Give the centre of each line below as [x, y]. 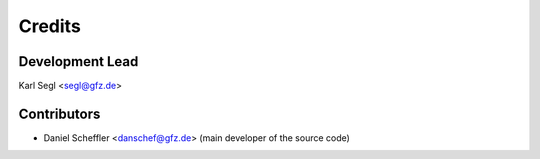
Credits [50, 26]
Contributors [59, 113]
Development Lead [78, 61]
